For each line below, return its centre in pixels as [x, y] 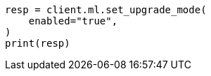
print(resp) [38, 43]
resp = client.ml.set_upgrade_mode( [106, 10]
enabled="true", [73, 21]
